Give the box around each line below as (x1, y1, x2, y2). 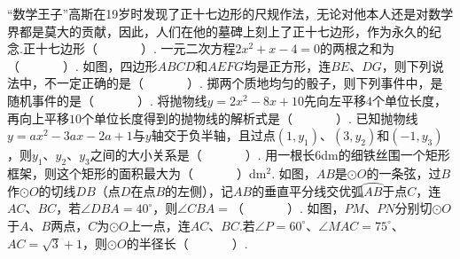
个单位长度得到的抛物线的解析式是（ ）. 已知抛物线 (82, 108, 418, 127)
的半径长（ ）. (126, 233, 248, 252)
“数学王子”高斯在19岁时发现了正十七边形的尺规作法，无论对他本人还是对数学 (7, 4, 454, 22)
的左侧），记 (165, 181, 234, 200)
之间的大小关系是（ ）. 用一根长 (90, 145, 316, 164)
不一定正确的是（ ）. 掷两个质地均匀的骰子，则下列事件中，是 (43, 74, 443, 92)
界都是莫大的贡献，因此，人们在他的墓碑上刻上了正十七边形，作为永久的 (7, 21, 429, 40)
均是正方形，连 (244, 56, 331, 75)
